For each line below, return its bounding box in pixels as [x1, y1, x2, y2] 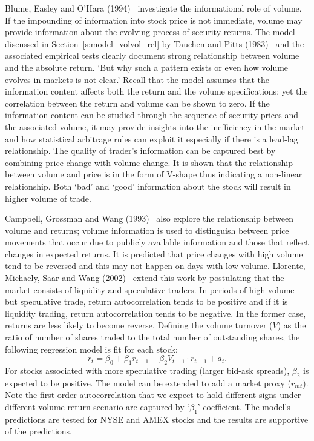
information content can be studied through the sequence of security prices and [5, 108, 299, 121]
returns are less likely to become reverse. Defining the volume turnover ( [5, 319, 273, 331]
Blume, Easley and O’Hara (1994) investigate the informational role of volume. [5, 2, 302, 14]
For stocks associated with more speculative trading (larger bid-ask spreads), [5, 364, 290, 377]
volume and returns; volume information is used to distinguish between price [5, 224, 289, 236]
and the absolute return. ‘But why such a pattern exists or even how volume [5, 61, 289, 73]
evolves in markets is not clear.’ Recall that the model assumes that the [5, 73, 269, 85]
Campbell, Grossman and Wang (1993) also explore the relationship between [5, 212, 293, 225]
